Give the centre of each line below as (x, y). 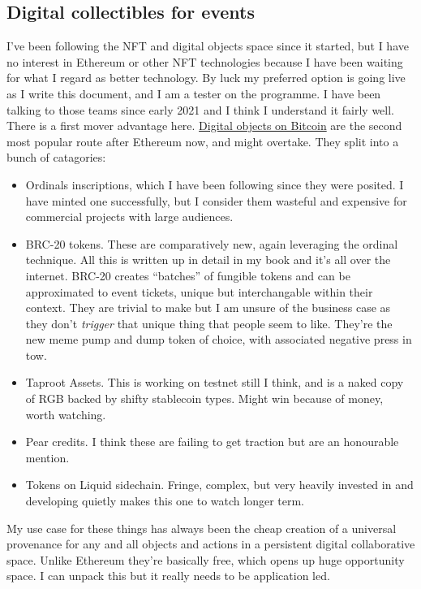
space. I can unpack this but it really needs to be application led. (168, 576)
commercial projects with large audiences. (129, 217)
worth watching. (66, 414)
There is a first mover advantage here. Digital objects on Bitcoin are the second (204, 126)
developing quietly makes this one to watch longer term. (165, 501)
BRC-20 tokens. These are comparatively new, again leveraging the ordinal (212, 243)
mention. (47, 457)
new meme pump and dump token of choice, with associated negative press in (219, 339)
